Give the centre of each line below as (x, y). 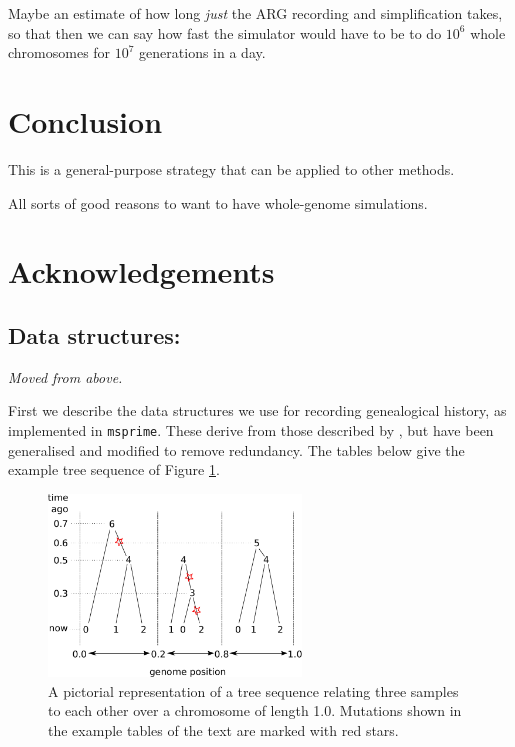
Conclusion (85, 120)
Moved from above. (65, 376)
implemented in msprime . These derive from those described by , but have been (251, 429)
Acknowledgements (141, 271)
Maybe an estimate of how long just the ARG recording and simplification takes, (255, 13)
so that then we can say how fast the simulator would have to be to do (225, 32)
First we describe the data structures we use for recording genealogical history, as (257, 410)
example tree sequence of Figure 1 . (114, 469)
